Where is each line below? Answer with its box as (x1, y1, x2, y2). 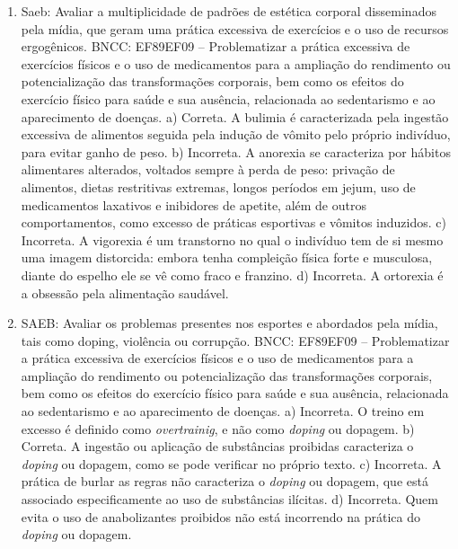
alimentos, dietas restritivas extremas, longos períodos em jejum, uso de (21, 177, 416, 196)
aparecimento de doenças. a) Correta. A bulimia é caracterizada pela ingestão (21, 107, 449, 126)
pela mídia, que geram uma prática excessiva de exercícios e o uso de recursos (21, 19, 449, 38)
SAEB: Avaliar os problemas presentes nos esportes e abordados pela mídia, (21, 314, 438, 332)
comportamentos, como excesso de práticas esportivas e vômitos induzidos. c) (21, 213, 446, 232)
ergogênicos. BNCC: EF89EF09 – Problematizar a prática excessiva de (21, 37, 410, 56)
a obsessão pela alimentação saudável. (21, 283, 229, 302)
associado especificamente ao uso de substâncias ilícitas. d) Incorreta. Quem (21, 490, 438, 509)
